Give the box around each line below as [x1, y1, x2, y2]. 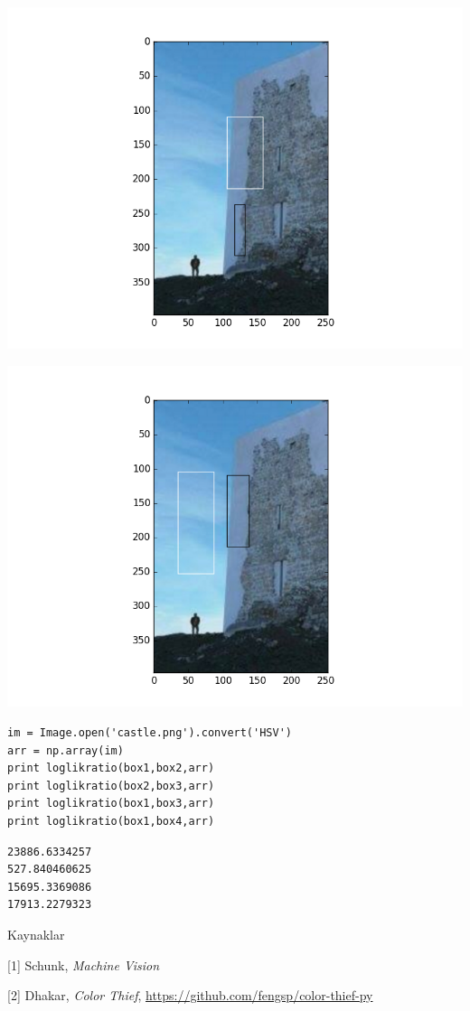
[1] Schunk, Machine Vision [7, 955, 160, 974]
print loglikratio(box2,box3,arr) [7, 779, 215, 792]
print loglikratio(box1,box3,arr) [7, 797, 215, 810]
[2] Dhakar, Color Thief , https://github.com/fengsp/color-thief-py [7, 986, 373, 1005]
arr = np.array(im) [7, 744, 124, 757]
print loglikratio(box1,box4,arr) [7, 815, 215, 828]
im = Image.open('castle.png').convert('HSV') [7, 726, 292, 740]
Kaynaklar [7, 925, 65, 943]
